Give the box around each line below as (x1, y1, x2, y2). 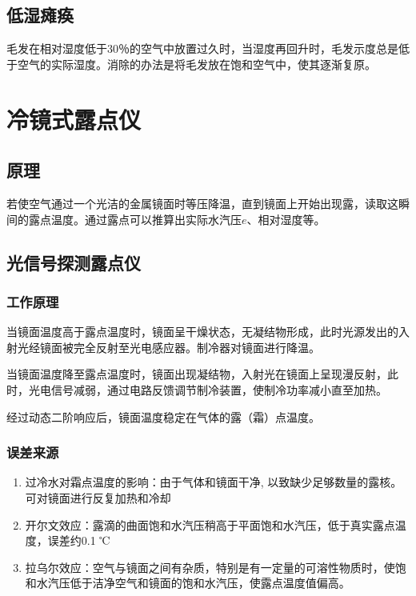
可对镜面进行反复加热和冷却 (25, 489, 171, 506)
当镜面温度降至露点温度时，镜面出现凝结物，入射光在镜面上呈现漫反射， (6, 366, 387, 382)
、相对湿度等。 (246, 210, 326, 227)
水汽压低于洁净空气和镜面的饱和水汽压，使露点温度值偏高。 (36, 574, 350, 591)
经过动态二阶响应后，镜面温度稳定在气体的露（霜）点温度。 (6, 408, 320, 425)
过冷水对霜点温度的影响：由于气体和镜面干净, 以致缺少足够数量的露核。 (25, 474, 402, 490)
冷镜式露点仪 (6, 102, 142, 135)
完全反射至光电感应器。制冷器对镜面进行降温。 (73, 338, 320, 355)
